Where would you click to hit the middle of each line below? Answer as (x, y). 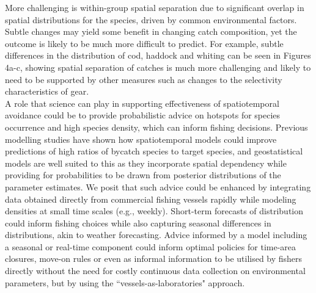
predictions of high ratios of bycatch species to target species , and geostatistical (154, 151)
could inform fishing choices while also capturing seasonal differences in (138, 222)
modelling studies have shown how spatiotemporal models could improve (141, 139)
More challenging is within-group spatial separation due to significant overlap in (155, 7)
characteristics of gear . (47, 91)
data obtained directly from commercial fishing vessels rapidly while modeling (151, 199)
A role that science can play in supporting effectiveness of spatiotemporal (142, 103)
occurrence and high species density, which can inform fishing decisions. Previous (156, 127)
